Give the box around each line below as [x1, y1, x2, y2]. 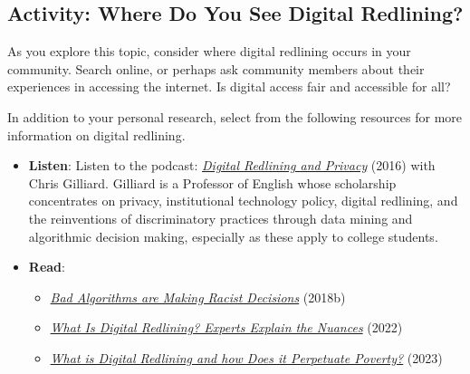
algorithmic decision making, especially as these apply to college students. [28, 226, 438, 245]
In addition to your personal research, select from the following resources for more [7, 107, 462, 126]
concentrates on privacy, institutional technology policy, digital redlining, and [28, 191, 458, 210]
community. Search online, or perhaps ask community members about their [7, 59, 425, 78]
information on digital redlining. [7, 125, 186, 144]
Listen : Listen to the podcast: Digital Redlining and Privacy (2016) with [28, 156, 436, 175]
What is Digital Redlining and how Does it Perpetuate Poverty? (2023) [50, 348, 443, 367]
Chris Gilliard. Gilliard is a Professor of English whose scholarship [28, 173, 397, 192]
